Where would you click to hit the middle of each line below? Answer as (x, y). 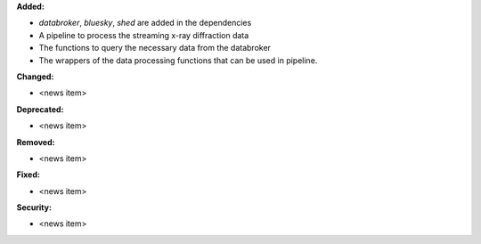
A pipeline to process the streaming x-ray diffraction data (144, 35)
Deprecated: (40, 109)
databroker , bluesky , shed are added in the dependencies (145, 23)
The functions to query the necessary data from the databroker (155, 48)
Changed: (35, 77)
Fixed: (28, 175)
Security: (34, 207)
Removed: (36, 142)
